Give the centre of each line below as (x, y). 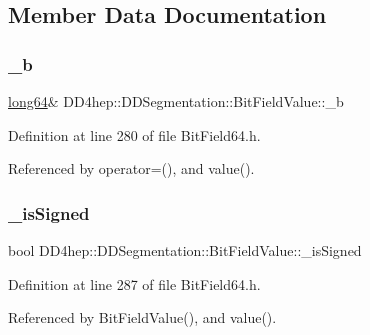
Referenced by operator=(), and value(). (131, 168)
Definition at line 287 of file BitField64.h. (134, 283)
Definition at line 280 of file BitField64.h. (134, 134)
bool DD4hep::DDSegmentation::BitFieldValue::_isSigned (185, 250)
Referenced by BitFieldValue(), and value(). (142, 317)
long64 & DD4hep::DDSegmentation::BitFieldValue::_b (176, 101)
